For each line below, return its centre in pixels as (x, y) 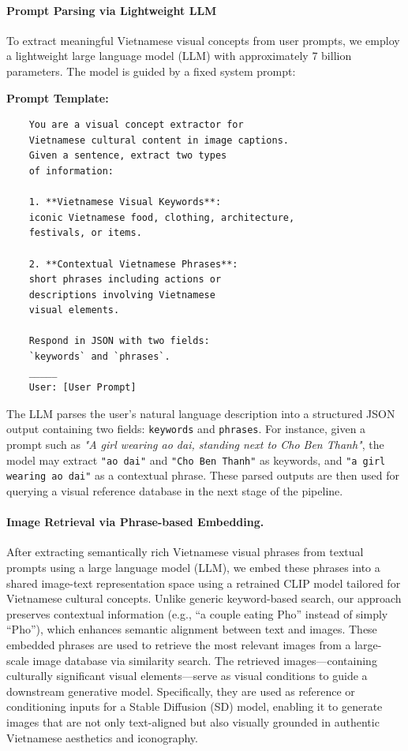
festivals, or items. (85, 233)
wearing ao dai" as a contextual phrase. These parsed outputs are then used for (203, 475)
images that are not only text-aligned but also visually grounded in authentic (193, 721)
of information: (71, 171)
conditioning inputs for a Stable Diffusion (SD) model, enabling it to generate (195, 706)
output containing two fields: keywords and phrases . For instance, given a (186, 429)
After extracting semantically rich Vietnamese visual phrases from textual (185, 552)
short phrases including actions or (125, 280)
